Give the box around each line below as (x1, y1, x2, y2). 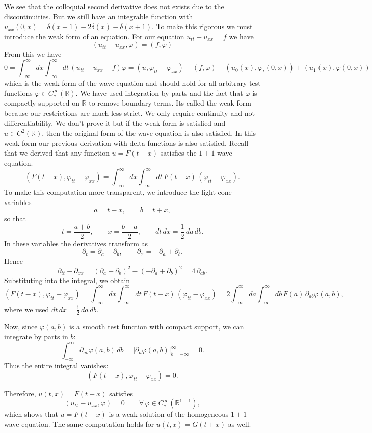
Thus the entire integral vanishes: (4, 360, 109, 371)
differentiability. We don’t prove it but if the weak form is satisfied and (4, 117, 226, 128)
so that (4, 213, 26, 224)
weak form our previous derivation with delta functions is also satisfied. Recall (4, 137, 249, 148)
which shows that (4, 409, 58, 419)
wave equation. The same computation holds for (4, 418, 154, 429)
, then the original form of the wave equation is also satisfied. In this (42, 128, 256, 138)
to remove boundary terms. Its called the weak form (89, 97, 251, 108)
